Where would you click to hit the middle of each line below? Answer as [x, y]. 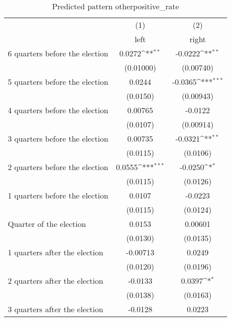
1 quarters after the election [56, 252]
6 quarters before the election [58, 53]
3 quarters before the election [58, 138]
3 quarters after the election [56, 309]
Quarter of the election [47, 224]
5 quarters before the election [58, 82]
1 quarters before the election [58, 195]
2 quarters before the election [58, 167]
